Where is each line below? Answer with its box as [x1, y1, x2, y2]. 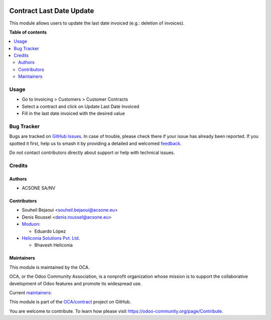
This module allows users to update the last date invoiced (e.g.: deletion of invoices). [9, 20, 185, 26]
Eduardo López [34, 228, 66, 234]
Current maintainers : [9, 289, 52, 295]
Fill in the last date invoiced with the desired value [22, 110, 125, 116]
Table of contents [9, 29, 47, 35]
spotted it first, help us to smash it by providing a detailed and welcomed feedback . [9, 140, 182, 146]
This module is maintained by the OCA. [9, 264, 90, 270]
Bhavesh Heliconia [34, 242, 73, 248]
